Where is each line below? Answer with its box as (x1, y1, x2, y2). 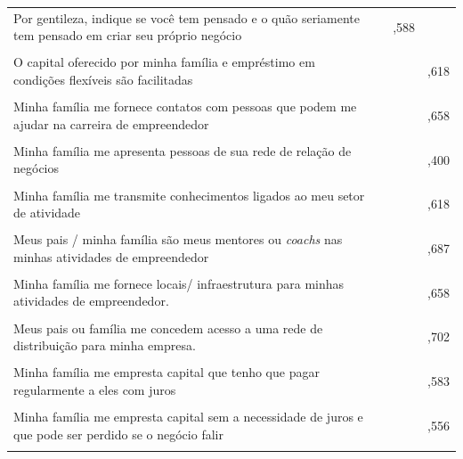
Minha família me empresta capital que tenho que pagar (13, 363, 320, 381)
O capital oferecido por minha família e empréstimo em (13, 53, 315, 71)
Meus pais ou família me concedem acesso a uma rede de (13, 318, 323, 337)
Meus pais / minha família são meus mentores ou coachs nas (13, 230, 343, 249)
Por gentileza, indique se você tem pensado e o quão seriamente (13, 8, 360, 27)
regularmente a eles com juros (13, 380, 176, 398)
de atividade (13, 203, 81, 222)
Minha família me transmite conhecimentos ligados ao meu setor (13, 185, 365, 204)
